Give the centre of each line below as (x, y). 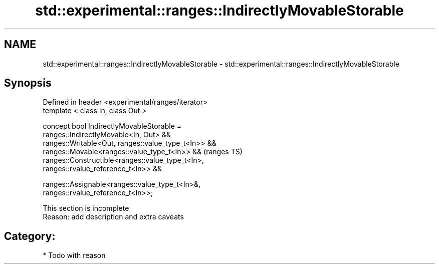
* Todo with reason (74, 255)
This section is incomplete (86, 208)
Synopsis (28, 83)
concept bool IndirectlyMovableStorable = (112, 126)
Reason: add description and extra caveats (113, 217)
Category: (30, 236)
